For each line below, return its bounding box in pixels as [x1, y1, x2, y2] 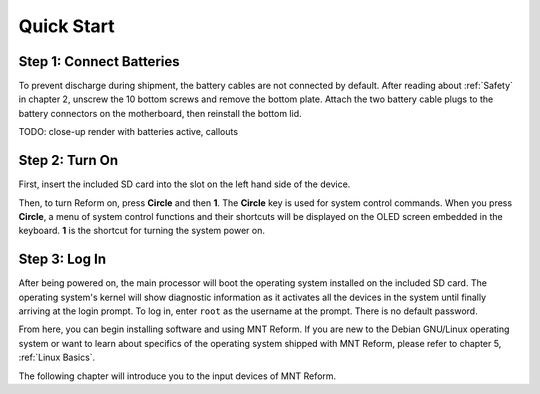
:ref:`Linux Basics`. [18, 351, 96, 364]
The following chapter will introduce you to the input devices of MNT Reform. [18, 370, 337, 382]
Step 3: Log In [18, 251, 107, 268]
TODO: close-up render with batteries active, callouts [18, 126, 239, 138]
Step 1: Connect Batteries [18, 53, 180, 70]
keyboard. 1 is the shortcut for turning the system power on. [18, 225, 265, 237]
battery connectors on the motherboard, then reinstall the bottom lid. [18, 107, 302, 119]
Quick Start [18, 15, 115, 37]
